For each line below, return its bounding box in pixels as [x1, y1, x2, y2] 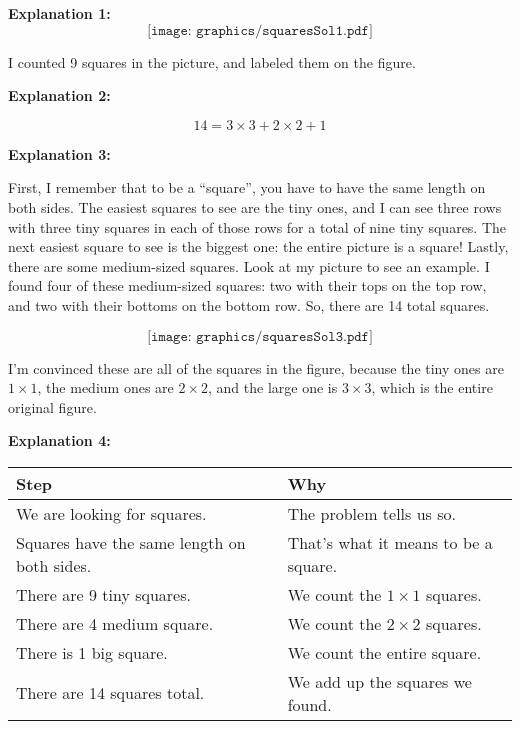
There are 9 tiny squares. [16, 582, 191, 606]
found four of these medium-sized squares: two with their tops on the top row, [8, 275, 487, 296]
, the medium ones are [37, 377, 174, 398]
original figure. [8, 396, 97, 417]
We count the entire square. [287, 640, 482, 664]
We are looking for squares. [16, 501, 207, 525]
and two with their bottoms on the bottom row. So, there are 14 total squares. [8, 294, 490, 315]
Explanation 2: [8, 85, 111, 106]
